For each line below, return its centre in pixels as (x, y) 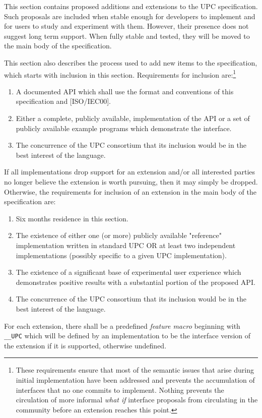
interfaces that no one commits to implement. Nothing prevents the (120, 390)
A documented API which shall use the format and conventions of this (125, 91)
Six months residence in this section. (72, 218)
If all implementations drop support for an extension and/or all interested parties (130, 172)
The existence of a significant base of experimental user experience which (128, 272)
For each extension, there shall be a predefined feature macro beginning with (122, 325)
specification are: (30, 201)
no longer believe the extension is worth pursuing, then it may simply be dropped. (131, 181)
